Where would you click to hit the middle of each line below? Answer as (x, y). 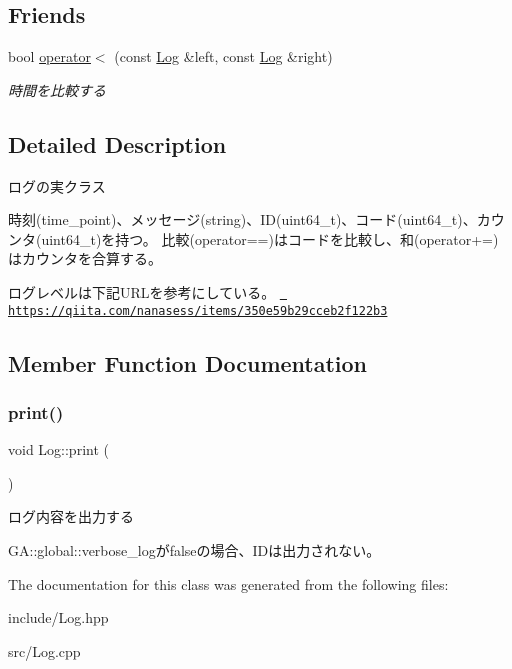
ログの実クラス (57, 185)
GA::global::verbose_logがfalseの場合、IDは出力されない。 (194, 550)
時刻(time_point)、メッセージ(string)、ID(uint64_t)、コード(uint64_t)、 (242, 219)
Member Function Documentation (188, 362)
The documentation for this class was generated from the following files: (228, 583)
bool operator (49, 56)
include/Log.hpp (58, 617)
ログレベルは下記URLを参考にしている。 (142, 291)
